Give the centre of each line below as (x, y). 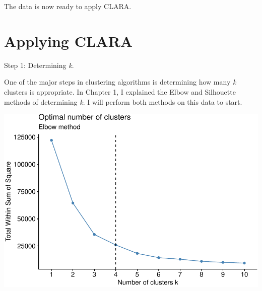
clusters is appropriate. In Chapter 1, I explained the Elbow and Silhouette (120, 91)
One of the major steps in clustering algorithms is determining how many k (120, 82)
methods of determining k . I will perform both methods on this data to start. (123, 101)
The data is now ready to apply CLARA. (68, 6)
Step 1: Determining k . (39, 65)
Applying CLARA (69, 41)
